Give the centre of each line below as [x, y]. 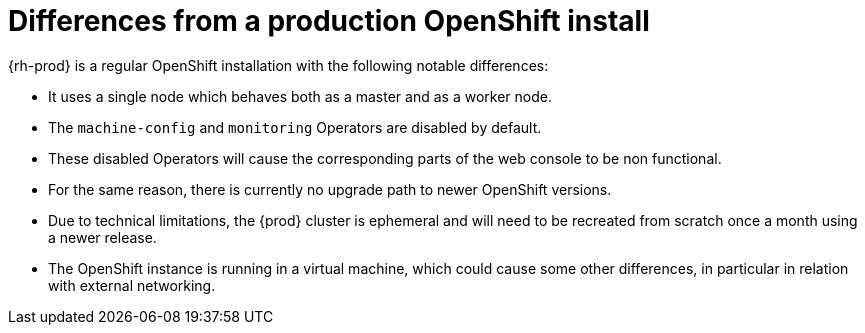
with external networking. [132, 285]
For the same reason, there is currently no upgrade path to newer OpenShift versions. [330, 189]
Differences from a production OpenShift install [329, 21]
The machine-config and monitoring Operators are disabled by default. [295, 127]
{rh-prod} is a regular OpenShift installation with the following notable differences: [278, 65]
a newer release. [102, 237]
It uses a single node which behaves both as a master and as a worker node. [300, 96]
